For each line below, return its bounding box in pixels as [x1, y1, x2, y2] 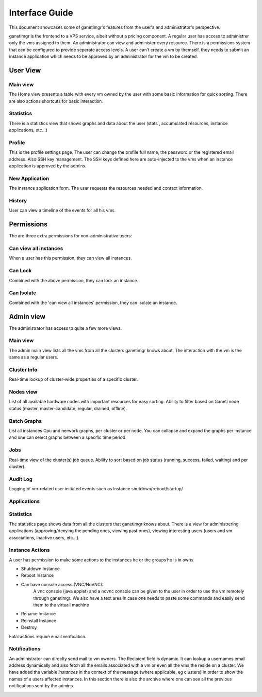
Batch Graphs [9, 417, 42, 424]
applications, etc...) [9, 127, 48, 133]
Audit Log [9, 476, 33, 483]
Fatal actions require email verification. [9, 633, 87, 639]
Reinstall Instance [21, 618, 57, 624]
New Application [9, 175, 49, 182]
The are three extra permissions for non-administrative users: [9, 233, 132, 239]
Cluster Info [9, 366, 37, 373]
